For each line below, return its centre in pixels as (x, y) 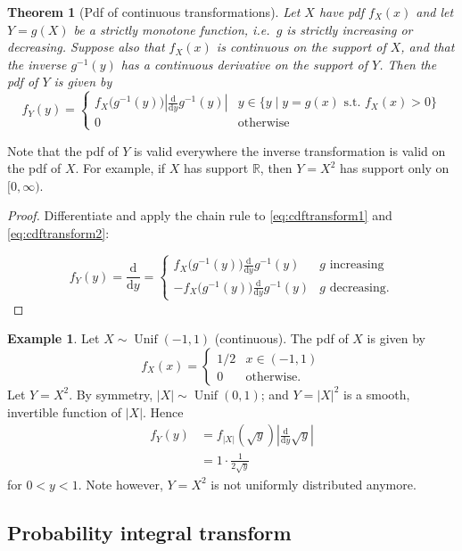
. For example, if (120, 168)
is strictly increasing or (350, 29)
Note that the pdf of (63, 150)
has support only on (395, 168)
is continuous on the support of (301, 47)
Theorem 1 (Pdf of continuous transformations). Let (154, 12)
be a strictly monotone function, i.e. (172, 29)
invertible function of (65, 411)
